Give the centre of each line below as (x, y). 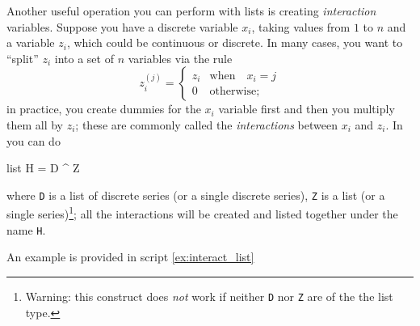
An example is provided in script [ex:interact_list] (130, 257)
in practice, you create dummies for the (104, 109)
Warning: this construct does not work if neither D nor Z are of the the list (209, 296)
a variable (31, 42)
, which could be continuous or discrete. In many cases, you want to (235, 42)
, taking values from (301, 26)
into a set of (84, 58)
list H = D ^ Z (43, 168)
